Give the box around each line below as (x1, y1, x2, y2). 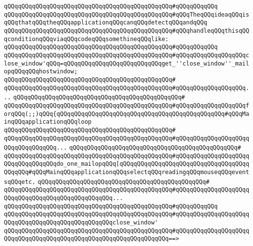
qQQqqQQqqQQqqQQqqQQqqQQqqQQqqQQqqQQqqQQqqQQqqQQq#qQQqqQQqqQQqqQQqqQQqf (4, 102, 250, 109)
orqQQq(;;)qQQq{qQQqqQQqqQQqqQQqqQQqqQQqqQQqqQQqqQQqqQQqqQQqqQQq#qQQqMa (4, 110, 250, 117)
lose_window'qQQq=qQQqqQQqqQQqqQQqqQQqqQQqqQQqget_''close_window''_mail (4, 60, 250, 67)
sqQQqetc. (4, 178, 36, 185)
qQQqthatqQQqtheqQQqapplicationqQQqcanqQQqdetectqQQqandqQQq (4, 19, 207, 26)
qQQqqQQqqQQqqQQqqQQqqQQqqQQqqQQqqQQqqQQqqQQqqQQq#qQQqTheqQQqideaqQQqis (4, 11, 250, 18)
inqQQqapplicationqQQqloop (4, 118, 92, 126)
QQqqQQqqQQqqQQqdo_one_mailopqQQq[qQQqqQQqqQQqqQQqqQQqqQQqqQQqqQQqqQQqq (4, 160, 250, 168)
